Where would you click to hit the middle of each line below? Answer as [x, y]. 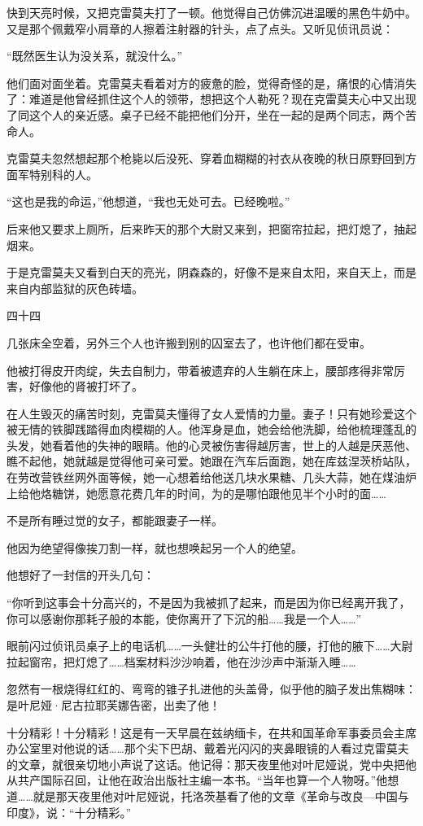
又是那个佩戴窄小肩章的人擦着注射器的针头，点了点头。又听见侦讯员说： [200, 28]
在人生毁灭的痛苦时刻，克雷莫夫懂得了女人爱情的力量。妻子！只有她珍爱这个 [211, 413]
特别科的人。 [63, 174]
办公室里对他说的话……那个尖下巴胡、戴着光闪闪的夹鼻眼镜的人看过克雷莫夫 [208, 748]
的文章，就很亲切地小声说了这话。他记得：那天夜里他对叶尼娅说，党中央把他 [211, 764]
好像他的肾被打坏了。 [86, 386]
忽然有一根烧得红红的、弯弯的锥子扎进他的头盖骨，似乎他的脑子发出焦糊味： [211, 689]
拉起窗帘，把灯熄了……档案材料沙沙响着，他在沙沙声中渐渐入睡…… [181, 661]
